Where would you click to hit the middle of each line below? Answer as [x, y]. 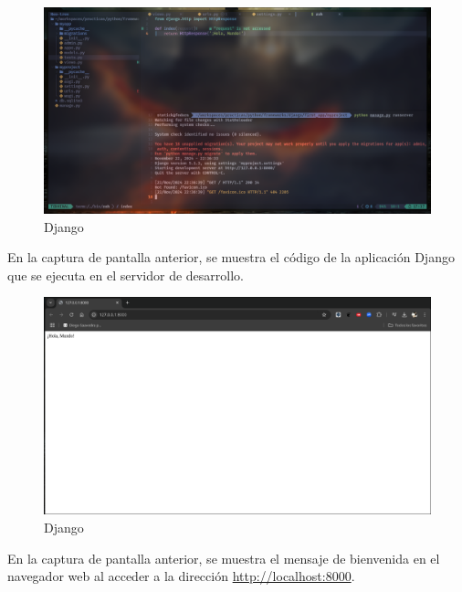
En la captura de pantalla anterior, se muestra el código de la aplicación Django [231, 257]
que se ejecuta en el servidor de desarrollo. [126, 275]
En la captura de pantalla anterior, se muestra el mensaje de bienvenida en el [224, 558]
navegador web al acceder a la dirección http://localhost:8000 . [181, 576]
